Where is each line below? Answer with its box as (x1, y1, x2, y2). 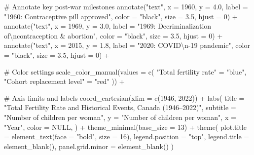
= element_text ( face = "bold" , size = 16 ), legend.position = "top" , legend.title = (4, 131, 250, 142)
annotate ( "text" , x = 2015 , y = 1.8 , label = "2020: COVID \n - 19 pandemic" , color (4, 40, 250, 50)
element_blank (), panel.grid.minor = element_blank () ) (4, 141, 174, 151)
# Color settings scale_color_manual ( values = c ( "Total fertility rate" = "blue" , (4, 66, 247, 77)
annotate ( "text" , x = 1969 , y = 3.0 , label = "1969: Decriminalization (4, 21, 212, 31)
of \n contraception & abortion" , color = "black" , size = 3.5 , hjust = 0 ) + (4, 30, 223, 40)
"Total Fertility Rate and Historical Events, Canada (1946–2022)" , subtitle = (4, 102, 236, 113)
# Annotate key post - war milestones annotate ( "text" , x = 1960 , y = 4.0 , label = (4, 1, 248, 11)
